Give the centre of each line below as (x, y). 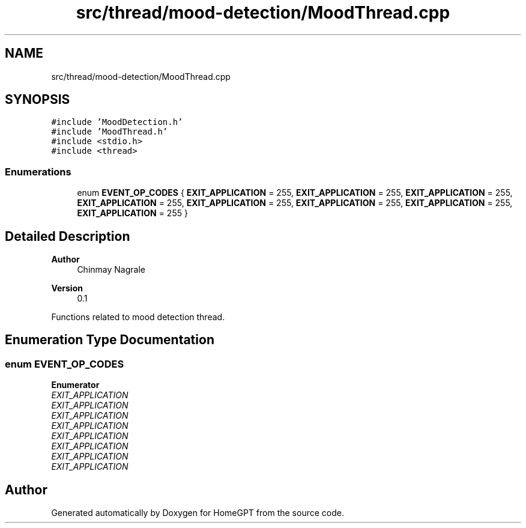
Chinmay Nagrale (111, 270)
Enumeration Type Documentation (110, 340)
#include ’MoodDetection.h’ (117, 122)
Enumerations (38, 171)
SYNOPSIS (38, 100)
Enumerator (75, 385)
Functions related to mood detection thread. (138, 317)
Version (67, 288)
